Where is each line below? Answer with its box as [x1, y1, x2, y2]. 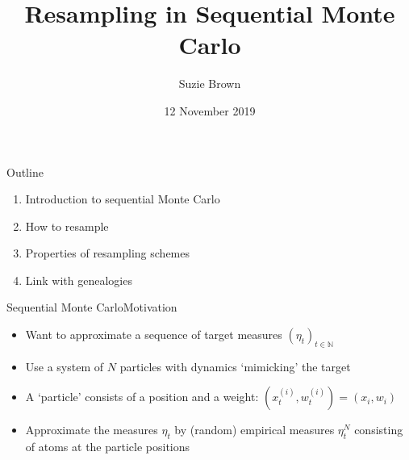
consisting [354, 421, 403, 438]
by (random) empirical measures [174, 421, 335, 438]
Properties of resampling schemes [25, 245, 190, 261]
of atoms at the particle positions [25, 438, 190, 455]
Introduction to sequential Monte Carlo [25, 190, 220, 207]
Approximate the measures [25, 421, 158, 438]
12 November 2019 [164, 102, 256, 119]
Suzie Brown [178, 75, 241, 92]
